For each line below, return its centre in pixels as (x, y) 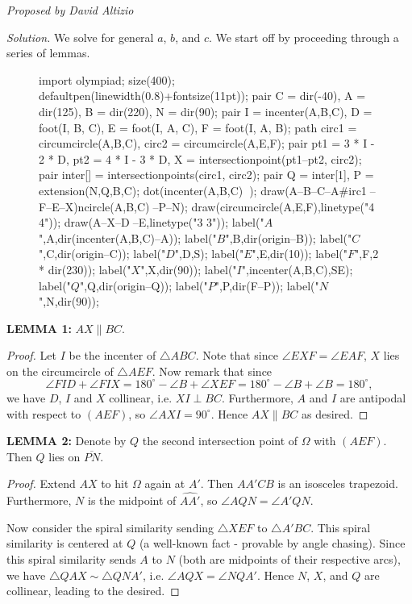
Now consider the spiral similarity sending (110, 527)
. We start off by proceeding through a (304, 37)
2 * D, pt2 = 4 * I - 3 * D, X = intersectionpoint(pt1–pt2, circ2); (200, 158)
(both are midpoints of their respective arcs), (289, 558)
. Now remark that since (212, 371)
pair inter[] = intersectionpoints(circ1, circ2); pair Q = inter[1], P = (206, 175)
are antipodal (373, 397)
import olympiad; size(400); (107, 79)
